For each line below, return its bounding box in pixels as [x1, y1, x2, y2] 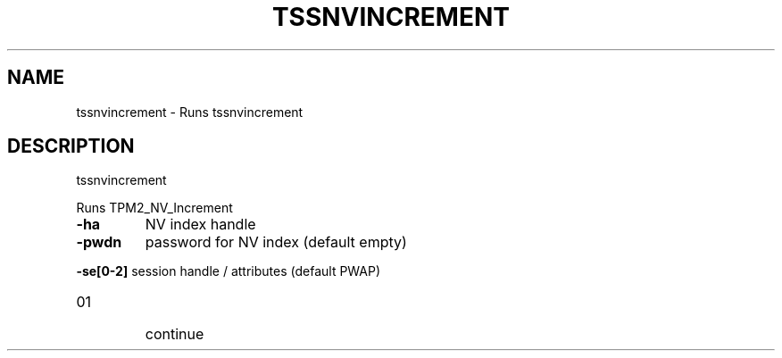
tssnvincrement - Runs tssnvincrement [76, 104, 304, 120]
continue [145, 325, 204, 344]
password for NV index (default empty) [145, 233, 407, 252]
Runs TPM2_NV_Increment [76, 200, 233, 216]
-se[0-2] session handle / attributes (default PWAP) [76, 263, 381, 279]
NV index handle [145, 215, 256, 234]
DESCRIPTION [7, 135, 135, 158]
